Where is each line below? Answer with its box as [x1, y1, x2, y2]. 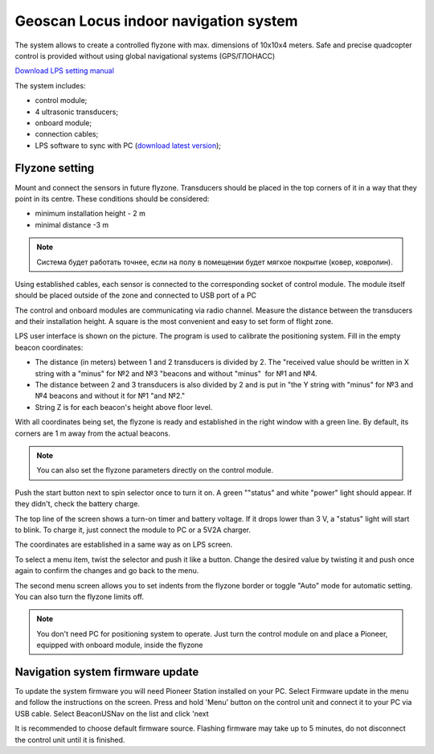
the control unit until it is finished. [14, 735, 125, 744]
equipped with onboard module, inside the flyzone [36, 640, 204, 650]
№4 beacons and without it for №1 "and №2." [35, 391, 186, 401]
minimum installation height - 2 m [35, 209, 146, 219]
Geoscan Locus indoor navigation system [14, 12, 298, 30]
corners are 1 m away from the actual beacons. [14, 428, 171, 438]
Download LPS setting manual [14, 66, 114, 76]
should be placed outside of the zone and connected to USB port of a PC [14, 290, 257, 301]
